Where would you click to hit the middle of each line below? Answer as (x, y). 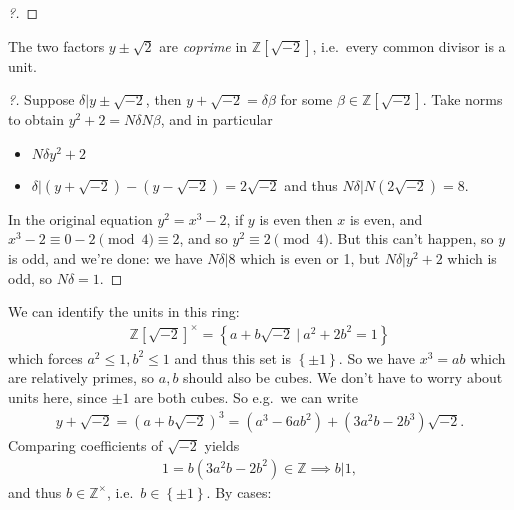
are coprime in (203, 45)
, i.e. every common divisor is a (409, 45)
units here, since (57, 396)
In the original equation (80, 218)
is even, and (386, 218)
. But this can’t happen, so (411, 238)
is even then (296, 218)
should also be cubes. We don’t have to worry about (343, 377)
